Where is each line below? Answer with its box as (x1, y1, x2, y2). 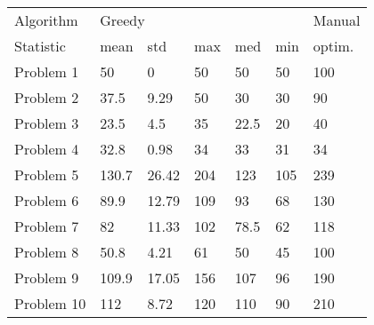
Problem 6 (14, 190, 79, 210)
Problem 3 (14, 113, 79, 133)
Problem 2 (14, 87, 79, 107)
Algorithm (14, 10, 78, 30)
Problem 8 (14, 242, 79, 262)
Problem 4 (14, 139, 79, 159)
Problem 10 (14, 293, 86, 313)
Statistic (14, 36, 66, 56)
